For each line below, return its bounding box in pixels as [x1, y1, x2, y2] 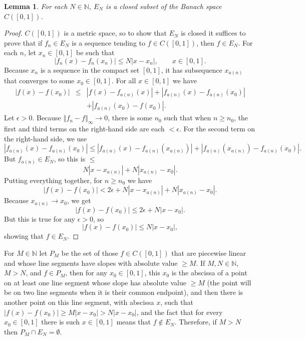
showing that [4, 231, 44, 241]
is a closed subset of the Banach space [106, 1, 222, 11]
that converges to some [4, 75, 75, 86]
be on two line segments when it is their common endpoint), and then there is [4, 287, 243, 297]
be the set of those [61, 247, 118, 258]
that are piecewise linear [171, 247, 246, 258]
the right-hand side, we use [4, 133, 87, 143]
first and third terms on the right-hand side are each [4, 123, 165, 133]
